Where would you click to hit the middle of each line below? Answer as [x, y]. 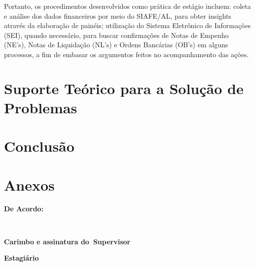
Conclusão [39, 146]
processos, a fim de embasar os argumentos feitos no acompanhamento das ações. [127, 54]
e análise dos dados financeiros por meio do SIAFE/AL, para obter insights [118, 16]
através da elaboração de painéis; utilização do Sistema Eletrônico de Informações [127, 25]
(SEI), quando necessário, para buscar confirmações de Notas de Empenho [116, 35]
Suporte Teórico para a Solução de [124, 88]
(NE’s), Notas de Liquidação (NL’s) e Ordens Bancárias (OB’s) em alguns [116, 45]
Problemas [41, 107]
